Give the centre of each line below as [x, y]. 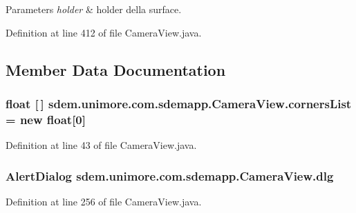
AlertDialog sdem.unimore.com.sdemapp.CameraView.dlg [170, 175]
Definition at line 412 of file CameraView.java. [104, 32]
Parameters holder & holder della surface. [94, 9]
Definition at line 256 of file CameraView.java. [104, 201]
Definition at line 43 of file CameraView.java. [101, 145]
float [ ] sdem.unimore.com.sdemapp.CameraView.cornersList [179, 103]
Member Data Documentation [116, 69]
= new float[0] [46, 119]
